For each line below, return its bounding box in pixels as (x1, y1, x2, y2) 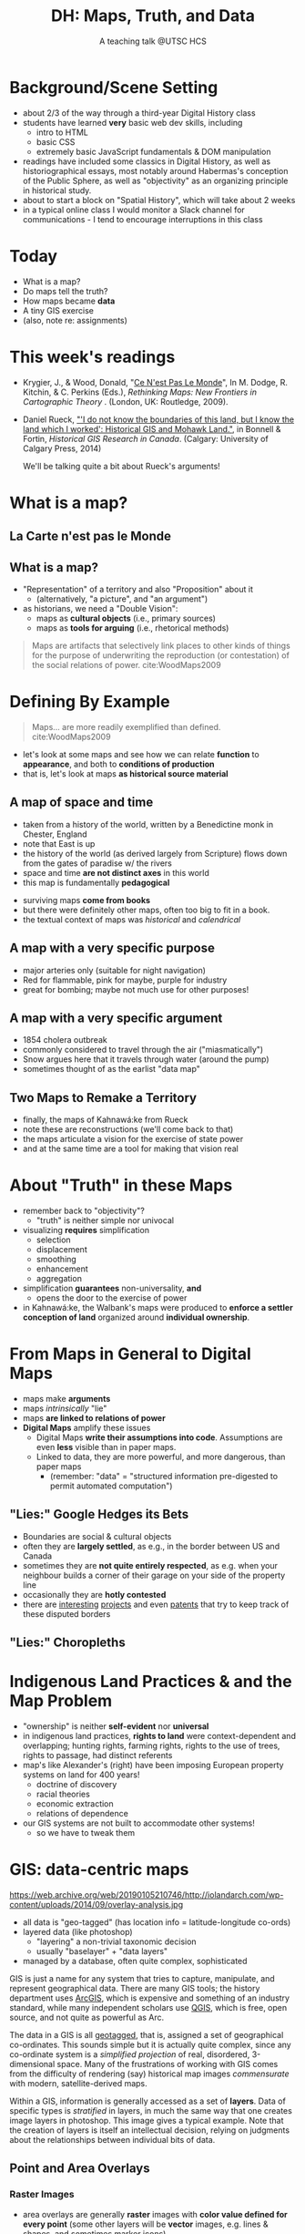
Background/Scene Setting (9, 77, 219, 98)
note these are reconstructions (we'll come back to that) (22, 1124, 234, 1135)
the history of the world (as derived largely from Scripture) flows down (22, 848, 288, 859)
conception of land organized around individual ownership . (22, 1312, 250, 1323)
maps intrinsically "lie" (22, 1403, 107, 1414)
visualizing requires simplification (22, 1225, 150, 1236)
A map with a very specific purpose (9, 941, 216, 956)
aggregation (36, 1273, 82, 1284)
